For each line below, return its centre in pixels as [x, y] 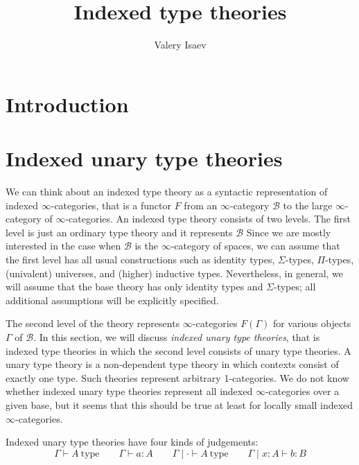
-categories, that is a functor [111, 205]
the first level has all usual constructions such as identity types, [140, 259]
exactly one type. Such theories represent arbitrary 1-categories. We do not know [177, 377]
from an [201, 205]
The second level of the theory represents [93, 323]
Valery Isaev [180, 45]
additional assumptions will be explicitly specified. [112, 300]
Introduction [67, 104]
